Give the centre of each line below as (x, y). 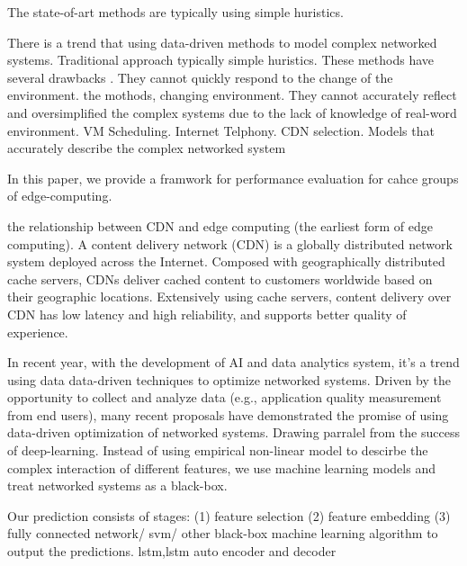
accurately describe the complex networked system (147, 148)
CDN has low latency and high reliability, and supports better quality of (207, 314)
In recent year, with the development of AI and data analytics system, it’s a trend (233, 362)
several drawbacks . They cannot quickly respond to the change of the (200, 77)
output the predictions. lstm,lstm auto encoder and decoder (172, 551)
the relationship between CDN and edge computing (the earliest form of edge (220, 225)
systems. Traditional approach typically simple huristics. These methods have (220, 60)
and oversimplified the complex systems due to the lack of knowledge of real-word (232, 112)
